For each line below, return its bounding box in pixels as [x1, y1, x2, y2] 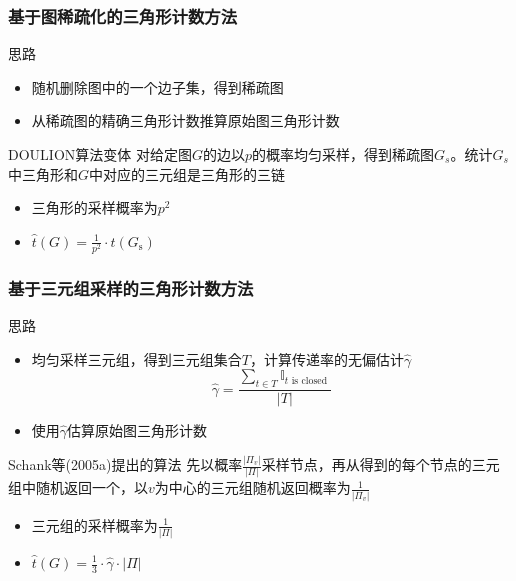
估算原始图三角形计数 [67, 420, 208, 441]
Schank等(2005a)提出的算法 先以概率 [8, 454, 243, 475]
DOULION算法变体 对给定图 [8, 144, 192, 164]
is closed [291, 375, 328, 386]
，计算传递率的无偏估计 [249, 348, 404, 369]
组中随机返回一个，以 [8, 477, 148, 498]
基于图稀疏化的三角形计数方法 [8, 3, 238, 28]
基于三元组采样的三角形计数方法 [8, 275, 254, 300]
